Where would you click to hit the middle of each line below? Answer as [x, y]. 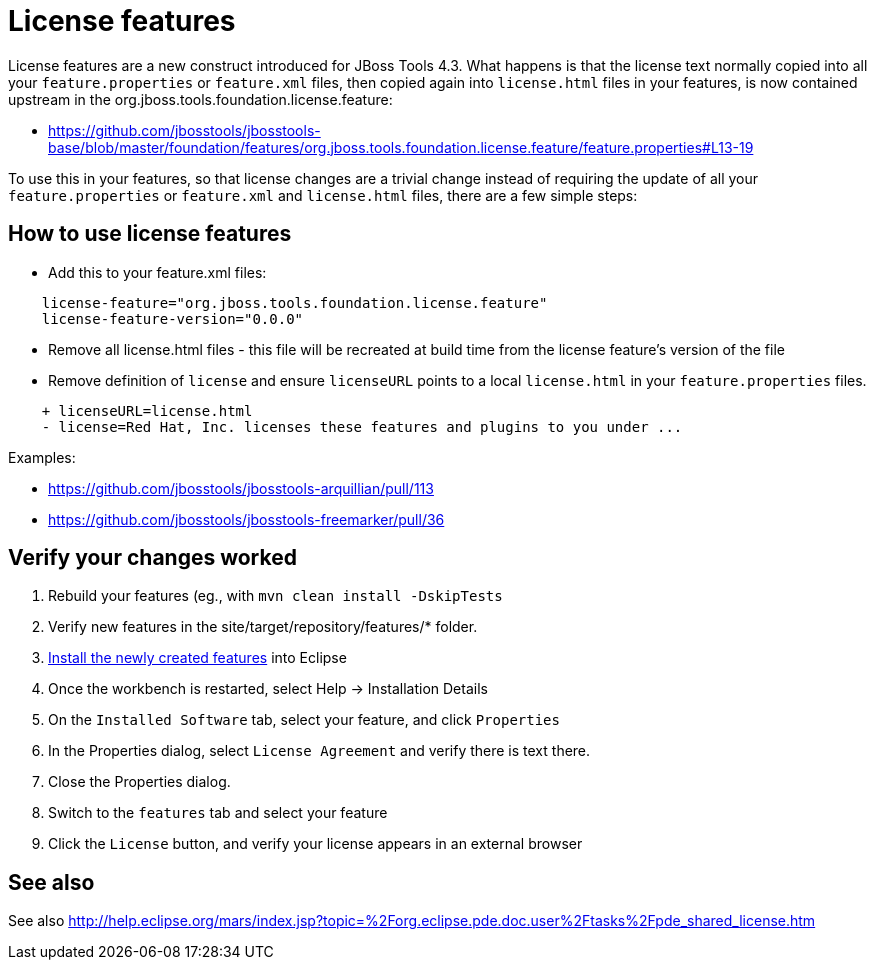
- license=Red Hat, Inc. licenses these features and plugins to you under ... [362, 426]
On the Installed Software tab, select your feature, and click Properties [304, 720]
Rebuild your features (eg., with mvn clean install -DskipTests [275, 596]
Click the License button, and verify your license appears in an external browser [315, 844]
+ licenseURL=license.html [147, 410]
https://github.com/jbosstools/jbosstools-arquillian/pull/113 [241, 488]
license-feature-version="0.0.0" [172, 318]
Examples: [42, 457]
